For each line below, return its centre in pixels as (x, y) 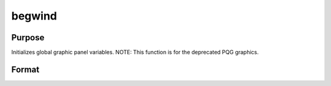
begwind (34, 16)
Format (25, 69)
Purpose (28, 38)
